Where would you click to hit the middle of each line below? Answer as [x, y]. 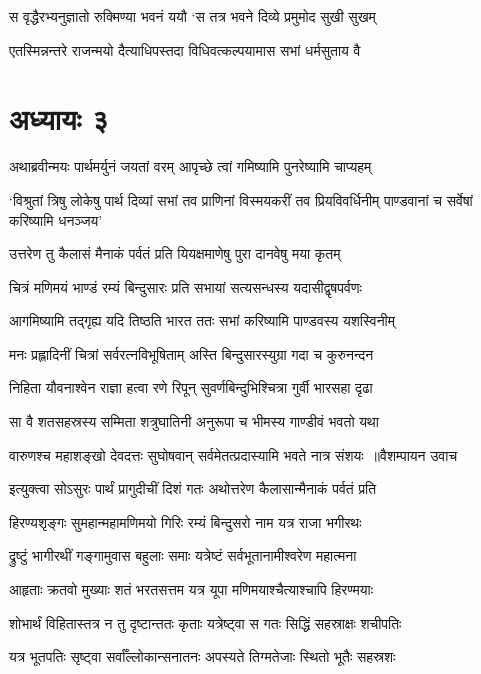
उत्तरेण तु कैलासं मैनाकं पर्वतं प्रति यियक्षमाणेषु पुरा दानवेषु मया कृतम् [175, 253]
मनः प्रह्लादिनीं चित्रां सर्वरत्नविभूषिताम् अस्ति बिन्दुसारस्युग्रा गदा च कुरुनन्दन [191, 353]
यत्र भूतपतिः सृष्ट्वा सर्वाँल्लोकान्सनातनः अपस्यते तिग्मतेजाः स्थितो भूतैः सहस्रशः [202, 656]
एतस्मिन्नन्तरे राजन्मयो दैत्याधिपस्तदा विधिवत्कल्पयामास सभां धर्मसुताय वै [185, 49]
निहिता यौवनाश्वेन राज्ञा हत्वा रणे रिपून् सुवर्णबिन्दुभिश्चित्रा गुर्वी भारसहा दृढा [191, 387]
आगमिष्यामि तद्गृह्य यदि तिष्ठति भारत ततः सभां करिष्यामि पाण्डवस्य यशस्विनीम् [202, 320]
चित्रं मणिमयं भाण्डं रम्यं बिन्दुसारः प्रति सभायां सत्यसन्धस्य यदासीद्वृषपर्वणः [185, 286]
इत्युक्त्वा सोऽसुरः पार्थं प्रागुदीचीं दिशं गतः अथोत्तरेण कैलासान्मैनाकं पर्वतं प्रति [193, 488]
